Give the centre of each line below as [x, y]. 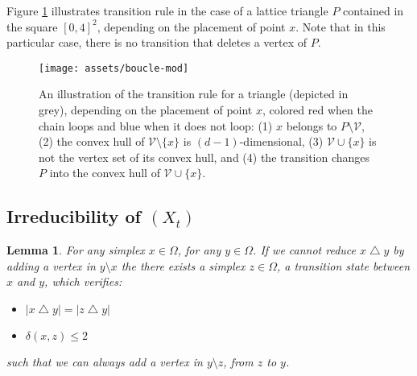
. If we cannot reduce [305, 250]
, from [238, 361]
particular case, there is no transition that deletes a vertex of [157, 42]
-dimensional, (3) [281, 141]
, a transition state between [343, 265]
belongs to [312, 125]
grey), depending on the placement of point [146, 110]
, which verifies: [83, 281]
